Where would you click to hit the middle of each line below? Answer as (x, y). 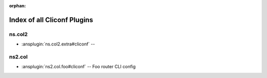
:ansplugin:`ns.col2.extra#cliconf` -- (58, 44)
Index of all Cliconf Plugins (51, 20)
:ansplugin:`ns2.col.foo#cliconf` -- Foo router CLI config (79, 67)
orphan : (18, 6)
